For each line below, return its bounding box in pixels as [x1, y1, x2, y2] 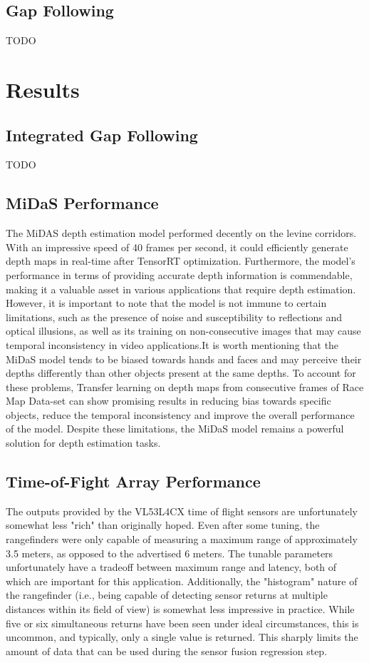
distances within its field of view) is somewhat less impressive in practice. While [6, 602, 355, 617]
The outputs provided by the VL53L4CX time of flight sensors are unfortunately [6, 503, 358, 518]
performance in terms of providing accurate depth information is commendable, [6, 267, 353, 282]
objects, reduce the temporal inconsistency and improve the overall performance [6, 407, 355, 422]
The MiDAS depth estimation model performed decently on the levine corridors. [6, 226, 357, 241]
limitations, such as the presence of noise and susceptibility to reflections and [6, 309, 343, 324]
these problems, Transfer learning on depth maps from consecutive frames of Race [6, 379, 364, 394]
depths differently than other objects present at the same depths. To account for [6, 365, 356, 380]
